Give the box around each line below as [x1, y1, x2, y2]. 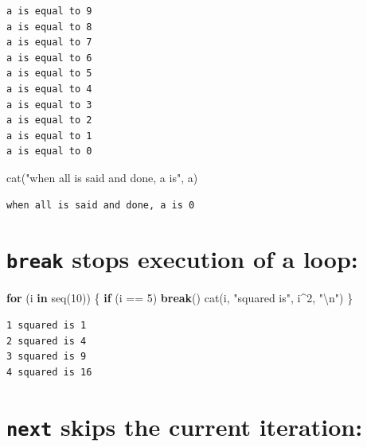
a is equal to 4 [6, 83, 92, 95]
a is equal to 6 [6, 52, 92, 64]
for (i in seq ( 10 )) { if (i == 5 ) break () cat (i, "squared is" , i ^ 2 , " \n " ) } [6, 290, 353, 306]
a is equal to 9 [6, 6, 92, 17]
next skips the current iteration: [6, 410, 363, 442]
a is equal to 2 [6, 115, 92, 126]
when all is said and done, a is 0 [6, 199, 195, 211]
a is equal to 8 [6, 21, 92, 33]
